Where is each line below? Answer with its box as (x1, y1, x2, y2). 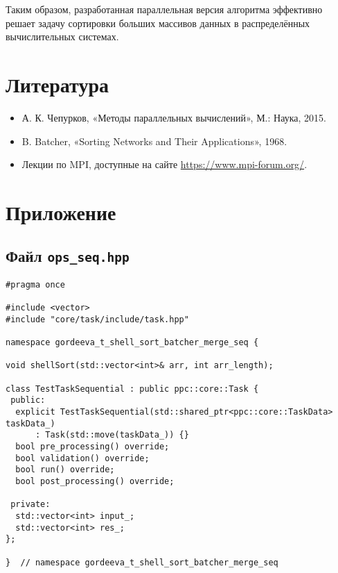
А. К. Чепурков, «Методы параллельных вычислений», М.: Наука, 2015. (21, 110, 326, 124)
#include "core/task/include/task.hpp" (6, 314, 189, 324)
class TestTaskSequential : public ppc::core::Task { (6, 383, 259, 394)
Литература (6, 69, 109, 98)
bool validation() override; (15, 453, 150, 463)
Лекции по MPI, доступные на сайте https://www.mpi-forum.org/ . (21, 157, 308, 172)
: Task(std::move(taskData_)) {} (35, 430, 189, 440)
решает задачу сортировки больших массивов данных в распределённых (6, 15, 310, 30)
